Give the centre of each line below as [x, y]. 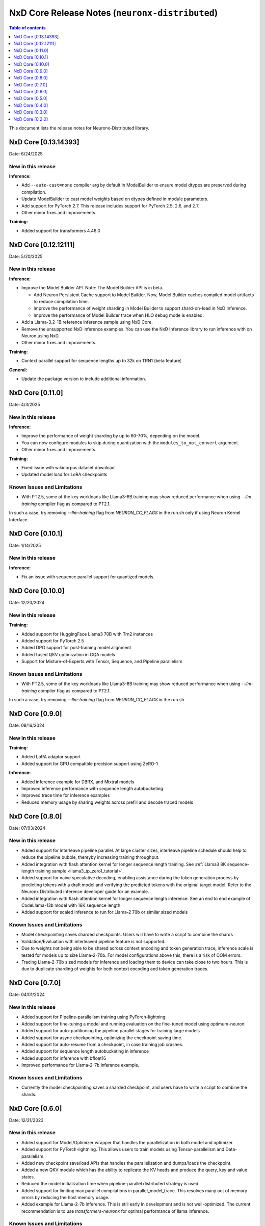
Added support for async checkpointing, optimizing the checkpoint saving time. [102, 1038]
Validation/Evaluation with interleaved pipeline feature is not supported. [93, 941]
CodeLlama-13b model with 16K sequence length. [72, 905]
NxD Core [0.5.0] [30, 99]
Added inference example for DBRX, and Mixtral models [78, 782]
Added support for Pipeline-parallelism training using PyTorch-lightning [93, 1017]
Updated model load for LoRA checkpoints [64, 474]
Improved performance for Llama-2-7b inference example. [80, 1065]
